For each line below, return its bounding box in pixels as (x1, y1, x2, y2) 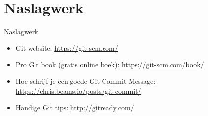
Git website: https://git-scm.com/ (15, 42, 118, 53)
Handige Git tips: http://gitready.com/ (15, 102, 134, 113)
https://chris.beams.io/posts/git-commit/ (15, 85, 141, 96)
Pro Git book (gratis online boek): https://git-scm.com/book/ (15, 59, 204, 70)
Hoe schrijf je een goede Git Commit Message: (15, 76, 156, 86)
